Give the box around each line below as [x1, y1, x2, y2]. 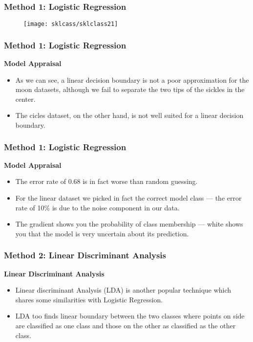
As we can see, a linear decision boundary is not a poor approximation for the [15, 74, 249, 85]
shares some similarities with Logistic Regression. [15, 294, 163, 304]
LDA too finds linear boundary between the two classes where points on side [15, 311, 245, 321]
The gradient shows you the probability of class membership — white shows [15, 219, 243, 229]
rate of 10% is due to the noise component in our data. [15, 202, 180, 212]
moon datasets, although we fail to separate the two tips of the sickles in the [15, 84, 245, 94]
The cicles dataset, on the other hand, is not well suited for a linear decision [15, 110, 244, 120]
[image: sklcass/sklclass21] [23, 21, 118, 28]
